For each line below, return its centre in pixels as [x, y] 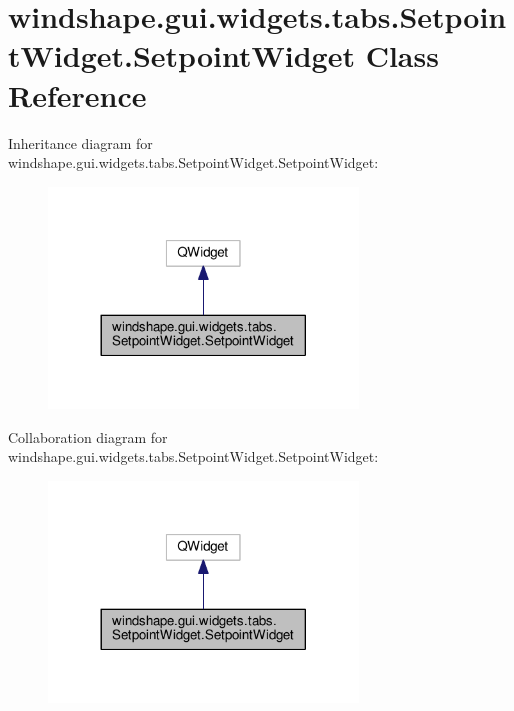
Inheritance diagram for [80, 142]
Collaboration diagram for [88, 436]
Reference [77, 94]
